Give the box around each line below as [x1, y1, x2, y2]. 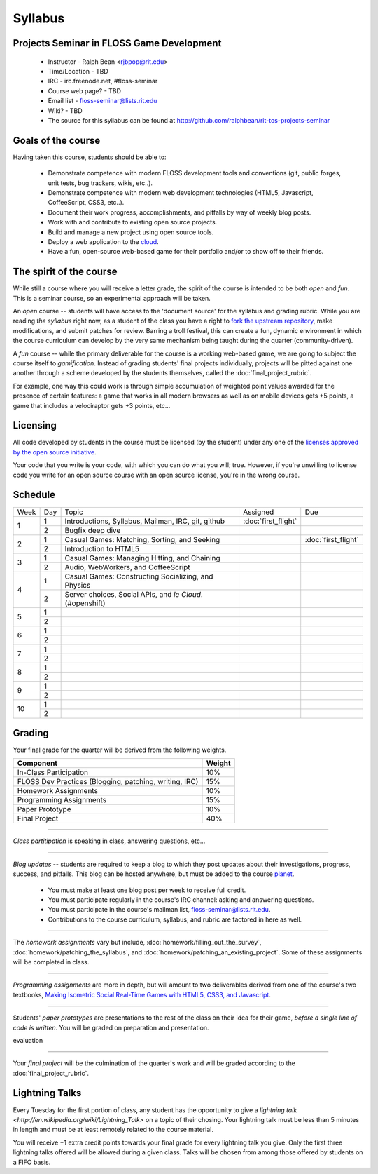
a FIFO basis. [13, 1158, 51, 1166]
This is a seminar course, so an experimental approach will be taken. [13, 294, 211, 302]
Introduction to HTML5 [64, 544, 140, 553]
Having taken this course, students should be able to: [13, 153, 167, 161]
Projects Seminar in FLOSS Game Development [13, 37, 222, 49]
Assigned [242, 507, 274, 517]
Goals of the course [13, 134, 101, 147]
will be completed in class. [13, 957, 90, 966]
